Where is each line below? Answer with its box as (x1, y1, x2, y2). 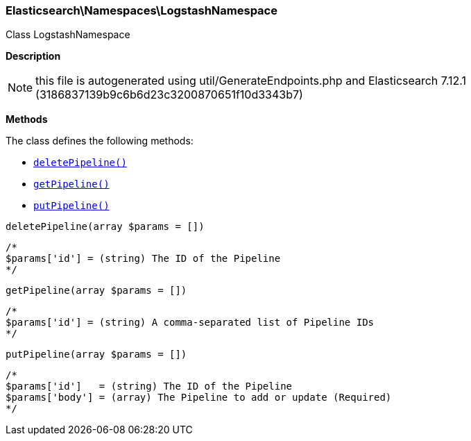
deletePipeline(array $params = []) (6, 221, 205, 233)
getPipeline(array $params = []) (6, 285, 187, 297)
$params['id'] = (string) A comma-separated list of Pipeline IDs (6, 317, 375, 328)
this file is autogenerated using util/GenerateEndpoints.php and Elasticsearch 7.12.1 (35, 74, 467, 88)
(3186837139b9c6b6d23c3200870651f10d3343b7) (35, 88, 303, 102)
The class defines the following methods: (6, 135, 194, 147)
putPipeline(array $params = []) (6, 349, 187, 360)
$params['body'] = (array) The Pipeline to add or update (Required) (6, 392, 392, 403)
